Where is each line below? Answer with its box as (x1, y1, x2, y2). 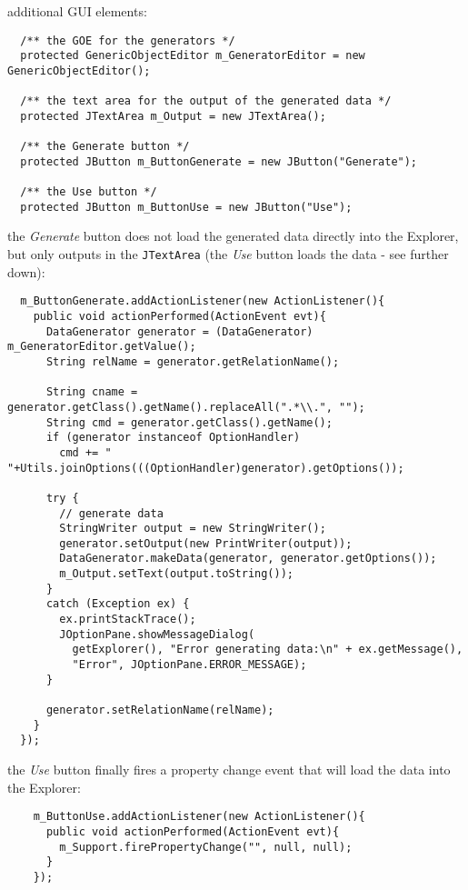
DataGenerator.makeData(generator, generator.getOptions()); (59, 552, 437, 565)
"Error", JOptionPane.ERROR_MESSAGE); (72, 658, 307, 672)
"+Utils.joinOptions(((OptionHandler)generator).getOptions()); (7, 461, 404, 475)
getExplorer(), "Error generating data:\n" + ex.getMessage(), (72, 643, 463, 656)
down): (7, 262, 45, 281)
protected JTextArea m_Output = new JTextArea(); (20, 109, 326, 123)
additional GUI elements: (7, 2, 147, 20)
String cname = (45, 385, 138, 399)
